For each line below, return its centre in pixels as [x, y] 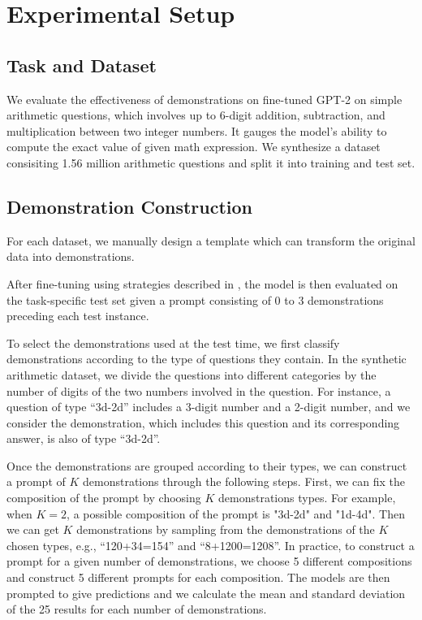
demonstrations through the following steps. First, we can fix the [243, 481]
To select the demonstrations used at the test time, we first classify [173, 343]
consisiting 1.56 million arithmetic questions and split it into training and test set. [211, 162]
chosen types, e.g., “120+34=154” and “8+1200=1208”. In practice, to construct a [211, 545]
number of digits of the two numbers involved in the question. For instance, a [199, 390]
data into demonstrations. [71, 256]
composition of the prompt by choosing [104, 498]
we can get [33, 529]
